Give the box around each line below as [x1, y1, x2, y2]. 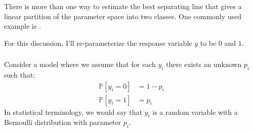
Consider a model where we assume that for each [4, 59, 156, 70]
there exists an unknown [166, 59, 242, 70]
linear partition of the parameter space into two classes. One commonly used [4, 11, 242, 21]
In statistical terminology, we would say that [4, 106, 142, 117]
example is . [4, 21, 41, 31]
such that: [4, 70, 35, 80]
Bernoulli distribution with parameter [4, 117, 121, 127]
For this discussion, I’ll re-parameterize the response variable [4, 37, 192, 48]
